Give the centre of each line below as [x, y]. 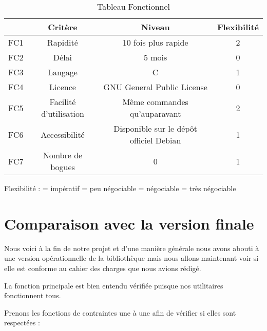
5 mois [155, 57]
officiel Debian [155, 140]
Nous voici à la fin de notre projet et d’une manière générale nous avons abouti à [132, 248]
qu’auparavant [155, 113]
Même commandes [155, 102]
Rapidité [63, 42]
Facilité [63, 102]
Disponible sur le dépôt [155, 128]
